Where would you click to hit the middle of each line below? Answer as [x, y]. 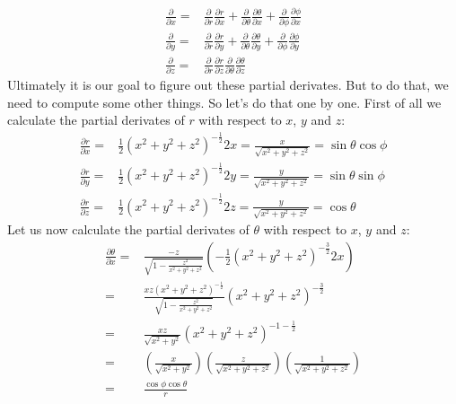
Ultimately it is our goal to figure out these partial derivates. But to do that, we [228, 85]
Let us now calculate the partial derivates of [128, 229]
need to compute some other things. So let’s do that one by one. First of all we [224, 102]
